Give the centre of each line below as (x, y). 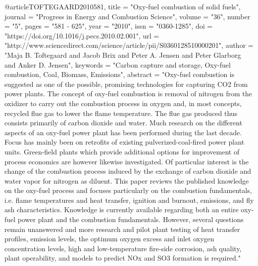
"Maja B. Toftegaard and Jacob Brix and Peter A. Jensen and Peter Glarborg (123, 55)
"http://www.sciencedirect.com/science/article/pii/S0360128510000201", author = (129, 45)
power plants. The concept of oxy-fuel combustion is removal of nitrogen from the (128, 94)
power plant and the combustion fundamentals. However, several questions (130, 219)
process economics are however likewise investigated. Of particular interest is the (127, 161)
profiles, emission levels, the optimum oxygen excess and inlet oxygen (109, 239)
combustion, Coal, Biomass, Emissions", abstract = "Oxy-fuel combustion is (120, 74)
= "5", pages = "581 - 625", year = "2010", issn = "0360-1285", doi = (109, 26)
